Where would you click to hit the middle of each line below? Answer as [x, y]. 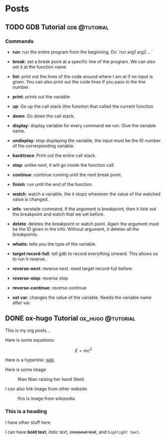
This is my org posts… [28, 330]
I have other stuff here [28, 422]
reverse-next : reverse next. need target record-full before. [73, 268]
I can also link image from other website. [47, 389]
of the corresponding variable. [43, 146]
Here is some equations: [30, 340]
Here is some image [26, 370]
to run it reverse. [29, 259]
